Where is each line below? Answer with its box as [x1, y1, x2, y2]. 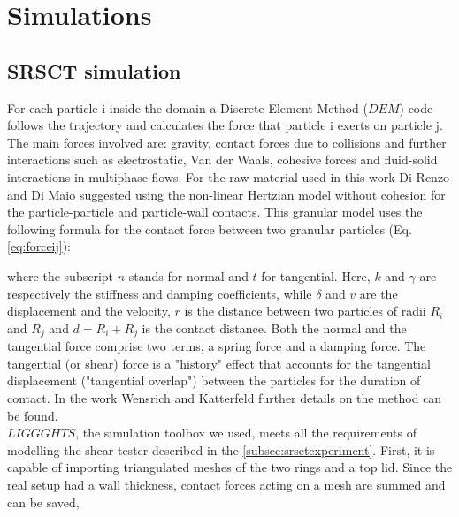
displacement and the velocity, [7, 301, 171, 320]
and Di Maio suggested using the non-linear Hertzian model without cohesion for [7, 185, 446, 203]
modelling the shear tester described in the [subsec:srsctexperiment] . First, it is [7, 440, 435, 459]
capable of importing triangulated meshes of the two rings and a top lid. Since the [7, 458, 453, 476]
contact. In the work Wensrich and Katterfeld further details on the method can [7, 388, 442, 407]
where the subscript [7, 266, 114, 285]
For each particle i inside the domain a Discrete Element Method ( [7, 98, 369, 117]
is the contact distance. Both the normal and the [142, 318, 407, 337]
